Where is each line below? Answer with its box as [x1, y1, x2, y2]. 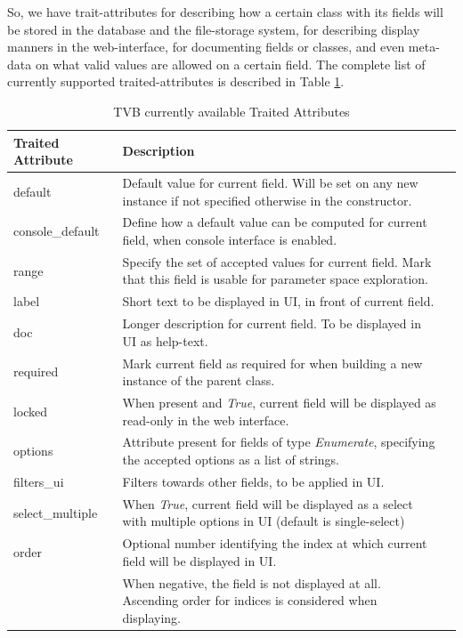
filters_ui [13, 472, 64, 490]
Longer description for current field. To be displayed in [122, 314, 421, 333]
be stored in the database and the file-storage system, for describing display [7, 20, 420, 38]
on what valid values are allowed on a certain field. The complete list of [35, 54, 426, 73]
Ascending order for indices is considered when [122, 591, 378, 610]
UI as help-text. [122, 331, 208, 350]
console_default [13, 222, 100, 240]
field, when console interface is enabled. [122, 230, 337, 249]
